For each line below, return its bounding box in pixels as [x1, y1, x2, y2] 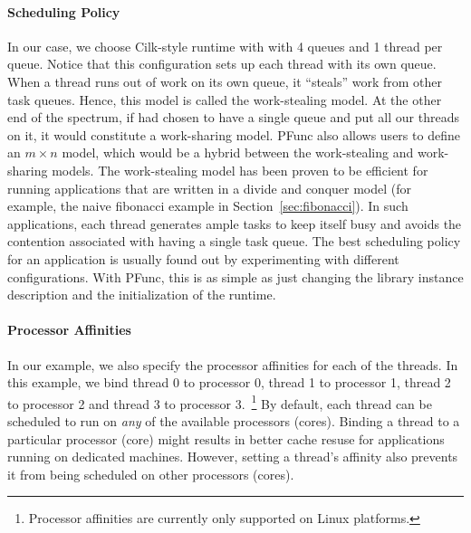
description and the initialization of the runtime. [7, 285, 276, 304]
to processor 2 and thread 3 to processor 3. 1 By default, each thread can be [7, 391, 432, 413]
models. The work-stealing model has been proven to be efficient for [52, 160, 428, 179]
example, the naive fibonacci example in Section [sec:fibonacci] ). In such [7, 196, 409, 215]
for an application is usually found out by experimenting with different [7, 249, 399, 268]
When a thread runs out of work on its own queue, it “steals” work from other [7, 71, 443, 90]
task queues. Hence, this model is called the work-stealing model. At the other [7, 90, 442, 109]
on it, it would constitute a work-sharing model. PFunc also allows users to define [7, 125, 460, 144]
